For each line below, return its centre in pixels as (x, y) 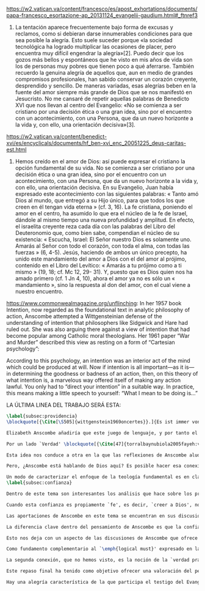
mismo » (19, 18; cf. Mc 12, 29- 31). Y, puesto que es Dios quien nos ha (104, 272)
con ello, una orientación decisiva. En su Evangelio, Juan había (94, 187)
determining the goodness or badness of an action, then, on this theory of (105, 374)
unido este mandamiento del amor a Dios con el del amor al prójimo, (101, 259)
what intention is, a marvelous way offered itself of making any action (94, 380)
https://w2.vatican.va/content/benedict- (57, 136)
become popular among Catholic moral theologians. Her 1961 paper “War (98, 336)
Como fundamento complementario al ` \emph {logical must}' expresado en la (103, 549)
